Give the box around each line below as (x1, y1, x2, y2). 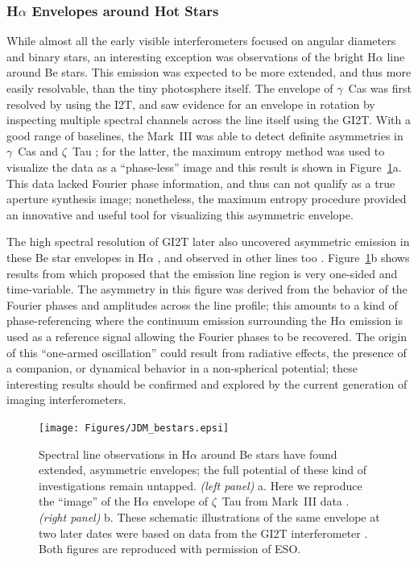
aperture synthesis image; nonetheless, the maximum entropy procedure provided (6, 190, 407, 207)
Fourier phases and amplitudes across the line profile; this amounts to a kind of (6, 296, 398, 313)
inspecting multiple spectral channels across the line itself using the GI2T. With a (6, 111, 411, 128)
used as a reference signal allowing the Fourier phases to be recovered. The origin (6, 327, 408, 344)
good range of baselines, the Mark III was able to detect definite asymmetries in (6, 127, 404, 144)
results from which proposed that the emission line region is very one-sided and (6, 264, 398, 281)
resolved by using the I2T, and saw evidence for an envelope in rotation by (6, 95, 375, 112)
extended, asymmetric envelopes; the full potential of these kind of (39, 461, 367, 478)
